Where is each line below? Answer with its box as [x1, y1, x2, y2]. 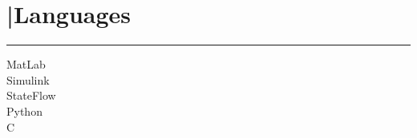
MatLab [6, 56, 46, 73]
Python [6, 102, 43, 119]
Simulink [6, 71, 50, 88]
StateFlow [6, 87, 56, 104]
